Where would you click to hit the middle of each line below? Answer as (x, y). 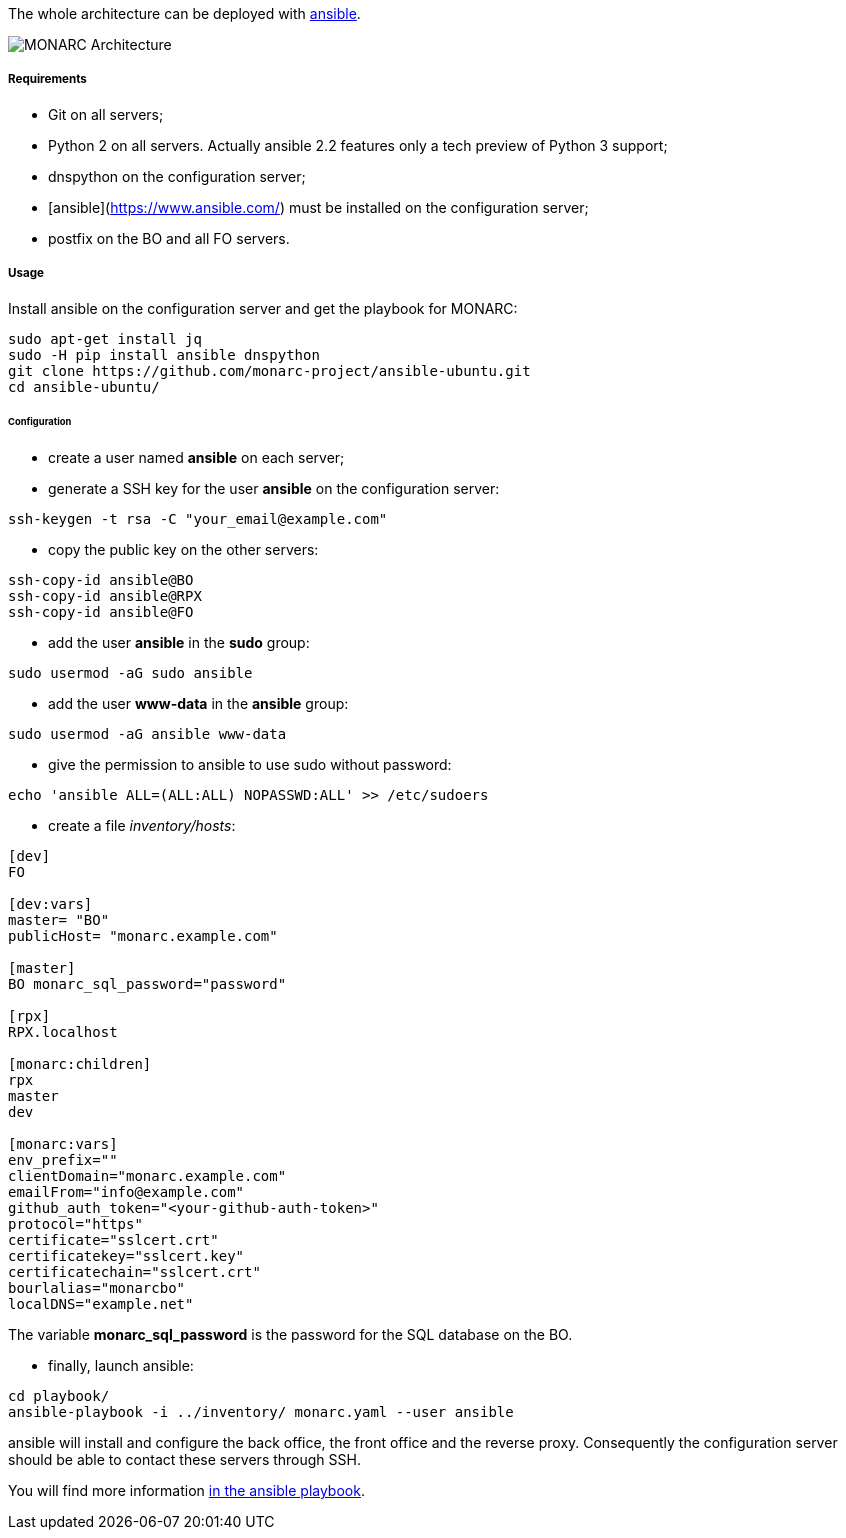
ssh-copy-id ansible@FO (101, 612)
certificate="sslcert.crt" (113, 1240)
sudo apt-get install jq (105, 338)
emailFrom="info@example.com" (126, 1192)
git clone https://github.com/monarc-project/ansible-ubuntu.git (269, 370)
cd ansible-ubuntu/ (84, 386)
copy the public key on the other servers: (183, 550)
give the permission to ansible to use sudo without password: (250, 765)
